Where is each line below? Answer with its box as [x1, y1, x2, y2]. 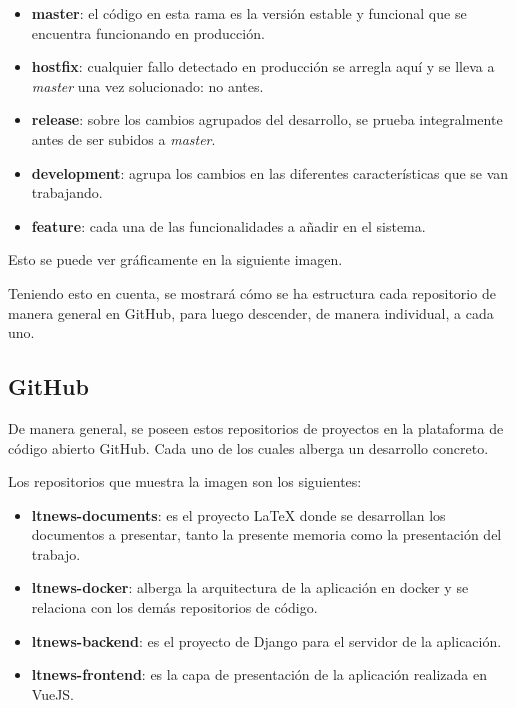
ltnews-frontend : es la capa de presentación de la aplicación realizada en [31, 664, 487, 685]
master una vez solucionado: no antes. [31, 75, 264, 96]
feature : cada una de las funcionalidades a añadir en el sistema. [31, 215, 426, 236]
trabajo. [31, 543, 81, 564]
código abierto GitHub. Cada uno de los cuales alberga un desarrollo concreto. [8, 437, 489, 458]
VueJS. [31, 683, 75, 704]
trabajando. [31, 182, 103, 203]
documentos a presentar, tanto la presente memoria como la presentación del [31, 524, 502, 545]
